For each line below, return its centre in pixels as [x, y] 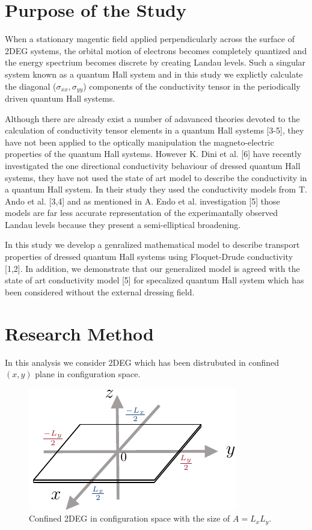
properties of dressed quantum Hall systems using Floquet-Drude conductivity [149, 257]
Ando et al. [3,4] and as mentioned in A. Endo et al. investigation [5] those [142, 201]
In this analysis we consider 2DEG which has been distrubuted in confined [142, 362]
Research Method [79, 333]
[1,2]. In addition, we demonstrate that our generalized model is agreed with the [152, 268]
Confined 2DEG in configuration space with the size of [130, 518]
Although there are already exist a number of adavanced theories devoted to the [152, 118]
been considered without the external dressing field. [100, 291]
